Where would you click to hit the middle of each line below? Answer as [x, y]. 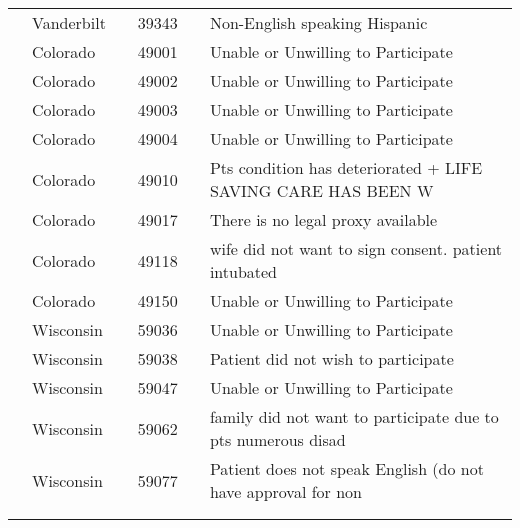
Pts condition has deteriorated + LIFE [346, 167]
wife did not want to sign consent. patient [356, 248]
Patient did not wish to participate [331, 358]
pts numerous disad [277, 439]
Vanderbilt [69, 22]
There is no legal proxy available [323, 219]
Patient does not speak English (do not [346, 468]
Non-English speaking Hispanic [318, 22]
